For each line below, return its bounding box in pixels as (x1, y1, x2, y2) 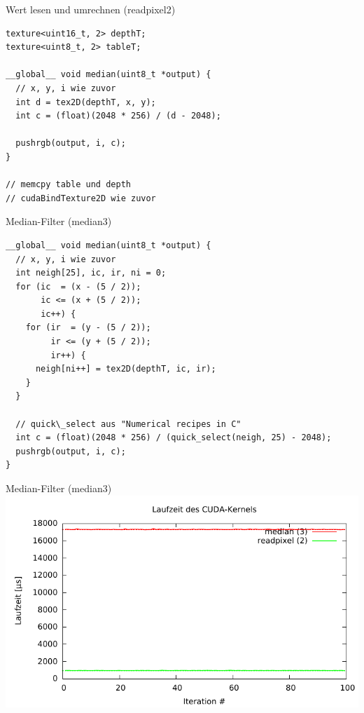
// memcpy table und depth (6, 179, 131, 190)
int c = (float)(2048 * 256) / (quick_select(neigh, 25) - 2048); (15, 433, 332, 443)
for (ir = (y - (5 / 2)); (25, 322, 151, 333)
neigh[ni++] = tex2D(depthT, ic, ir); (35, 364, 216, 374)
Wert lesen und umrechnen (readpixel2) (6, 2, 176, 16)
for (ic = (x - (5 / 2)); (15, 281, 141, 292)
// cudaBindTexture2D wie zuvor (6, 193, 156, 203)
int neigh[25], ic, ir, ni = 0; (15, 268, 167, 278)
